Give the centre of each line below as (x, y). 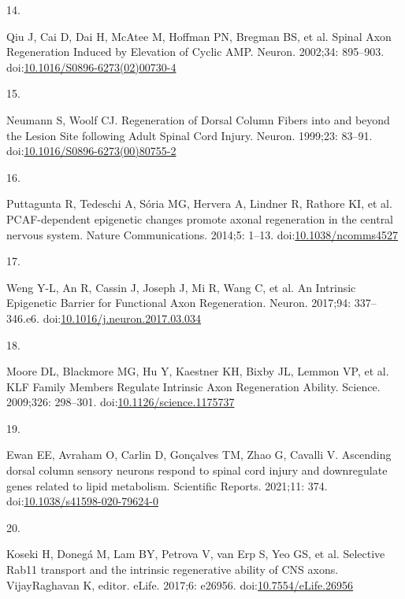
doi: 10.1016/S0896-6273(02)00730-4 (91, 67)
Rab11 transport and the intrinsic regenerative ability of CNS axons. (173, 569)
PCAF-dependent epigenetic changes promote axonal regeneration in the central (200, 218)
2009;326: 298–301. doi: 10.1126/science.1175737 (121, 402)
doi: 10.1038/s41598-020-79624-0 (82, 501)
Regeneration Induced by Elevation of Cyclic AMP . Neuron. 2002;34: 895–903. (195, 52)
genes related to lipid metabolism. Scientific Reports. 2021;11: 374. (167, 485)
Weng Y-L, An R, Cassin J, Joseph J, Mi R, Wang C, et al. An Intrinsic (181, 287)
